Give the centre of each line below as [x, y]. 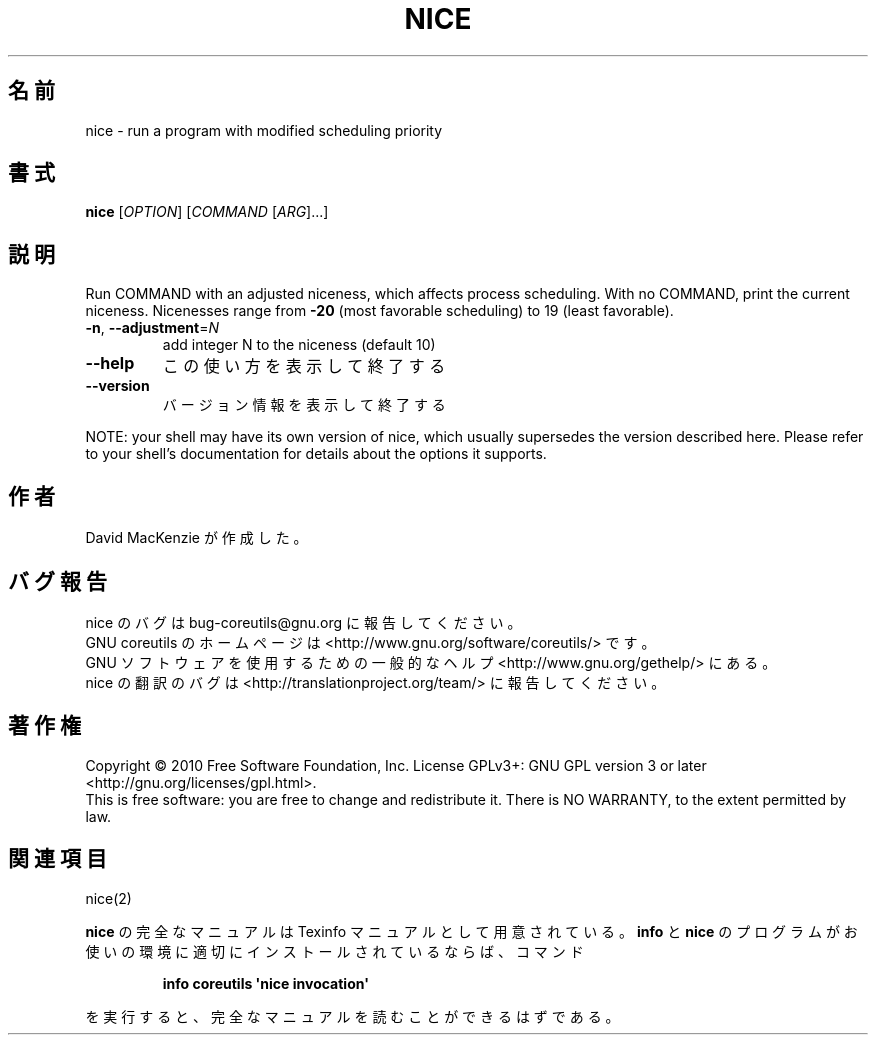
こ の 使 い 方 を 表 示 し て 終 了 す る [304, 366]
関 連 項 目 [57, 859]
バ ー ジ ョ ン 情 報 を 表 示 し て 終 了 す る [304, 405]
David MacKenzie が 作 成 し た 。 [196, 538]
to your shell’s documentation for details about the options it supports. [316, 454]
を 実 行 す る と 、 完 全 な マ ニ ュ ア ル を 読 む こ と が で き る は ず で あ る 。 [352, 1016]
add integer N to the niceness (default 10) [299, 345]
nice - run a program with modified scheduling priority [264, 130]
